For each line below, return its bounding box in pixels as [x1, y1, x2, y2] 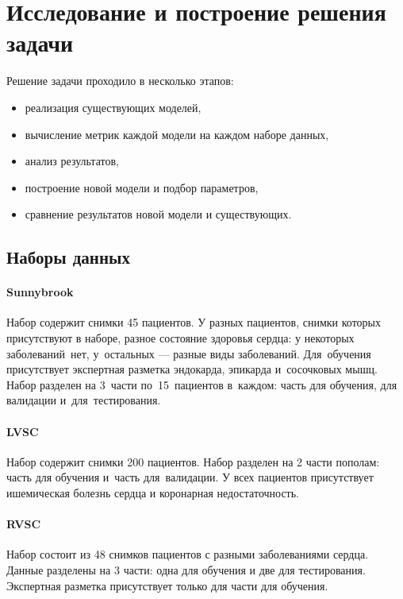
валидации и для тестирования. [6, 392, 161, 408]
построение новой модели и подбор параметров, [25, 179, 259, 195]
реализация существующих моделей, [25, 99, 201, 115]
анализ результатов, [25, 153, 119, 169]
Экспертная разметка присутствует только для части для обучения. [6, 577, 328, 593]
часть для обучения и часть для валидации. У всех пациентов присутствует [6, 469, 374, 485]
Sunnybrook [6, 284, 74, 300]
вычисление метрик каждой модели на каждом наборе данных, [25, 126, 329, 142]
